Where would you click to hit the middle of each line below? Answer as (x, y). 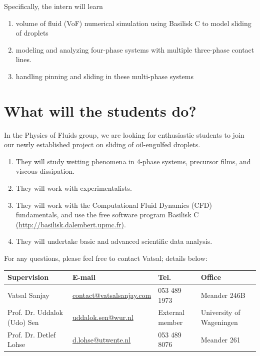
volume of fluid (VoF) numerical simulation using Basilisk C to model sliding (133, 23)
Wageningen (219, 322)
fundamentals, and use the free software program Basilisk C (107, 215)
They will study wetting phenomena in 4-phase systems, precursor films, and (133, 161)
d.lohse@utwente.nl (101, 339)
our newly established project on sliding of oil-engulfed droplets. (102, 144)
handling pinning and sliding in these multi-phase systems (104, 76)
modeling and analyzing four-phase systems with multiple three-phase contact (135, 49)
